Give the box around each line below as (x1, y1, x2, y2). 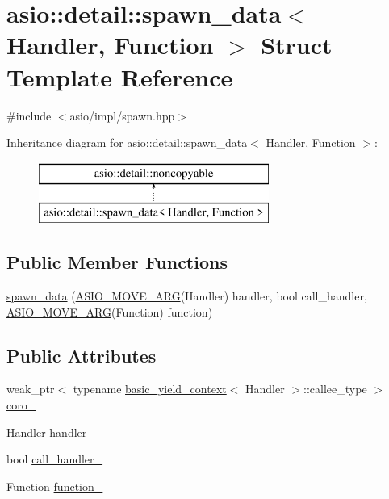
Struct (261, 28, 333, 61)
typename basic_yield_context (73, 380, 227, 397)
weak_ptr (6, 380, 55, 397)
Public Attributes (6, 342, 157, 367)
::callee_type (303, 380, 367, 397)
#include (6, 107, 52, 124)
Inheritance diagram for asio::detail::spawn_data (6, 134, 248, 151)
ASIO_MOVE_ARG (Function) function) (6, 303, 213, 320)
